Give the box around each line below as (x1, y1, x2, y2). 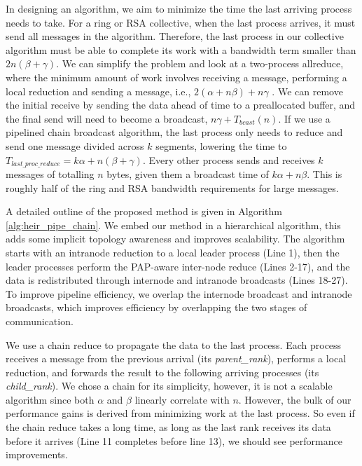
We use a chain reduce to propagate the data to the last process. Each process (6, 337, 342, 352)
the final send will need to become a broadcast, (6, 111, 208, 125)
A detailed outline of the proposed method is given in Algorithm (6, 204, 282, 219)
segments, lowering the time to (155, 138, 287, 153)
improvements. (6, 447, 68, 462)
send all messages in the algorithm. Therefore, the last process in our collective (6, 29, 344, 43)
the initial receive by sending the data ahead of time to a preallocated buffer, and (6, 97, 356, 112)
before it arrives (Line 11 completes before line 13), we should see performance (6, 433, 342, 448)
